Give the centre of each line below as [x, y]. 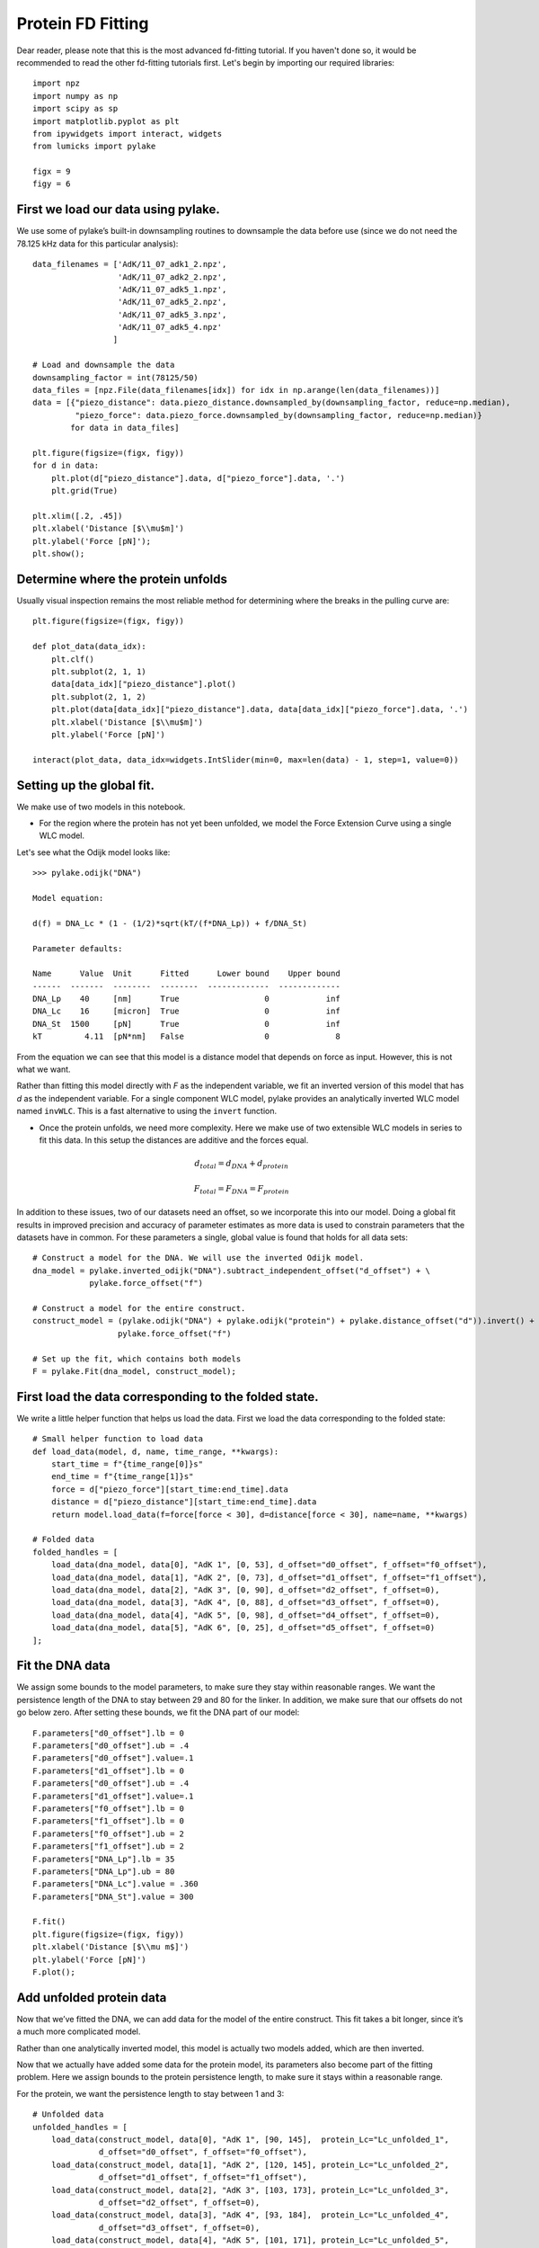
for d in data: [66, 466]
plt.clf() [72, 659]
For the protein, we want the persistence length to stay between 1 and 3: [150, 2093]
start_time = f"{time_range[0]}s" [127, 1464]
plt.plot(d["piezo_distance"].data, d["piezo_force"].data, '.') [198, 478]
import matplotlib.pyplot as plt [106, 121]
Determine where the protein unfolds [122, 579]
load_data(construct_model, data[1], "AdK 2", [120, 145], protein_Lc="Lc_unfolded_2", [250, 2164]
